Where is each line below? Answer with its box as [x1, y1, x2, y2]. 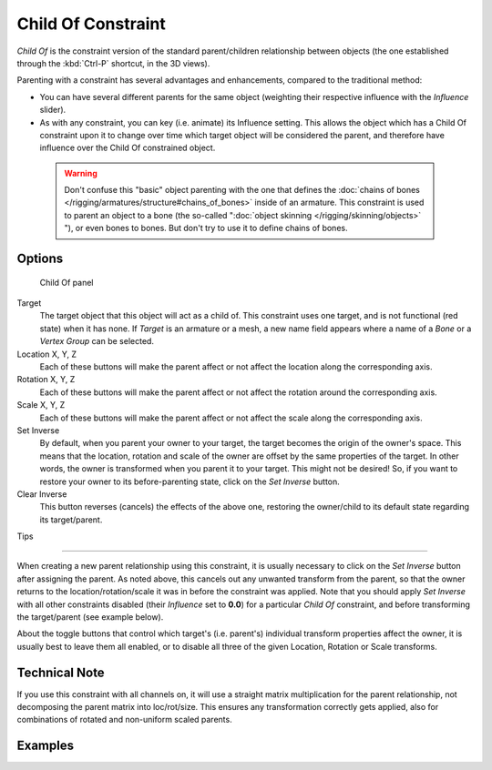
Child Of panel [39, 277, 95, 288]
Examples [16, 738, 75, 754]
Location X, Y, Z [16, 349, 77, 360]
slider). [39, 105, 67, 116]
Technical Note [16, 664, 105, 680]
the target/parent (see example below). [16, 612, 164, 623]
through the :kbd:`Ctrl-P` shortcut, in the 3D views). [16, 57, 210, 68]
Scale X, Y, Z [16, 400, 66, 410]
